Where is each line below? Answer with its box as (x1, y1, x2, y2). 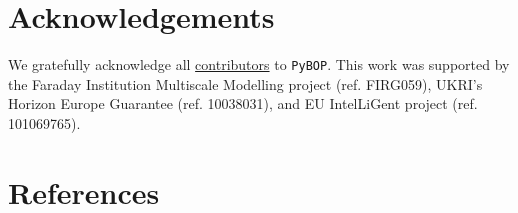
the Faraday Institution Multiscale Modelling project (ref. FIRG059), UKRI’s (8, 73, 483, 94)
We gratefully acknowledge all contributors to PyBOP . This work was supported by (8, 54, 510, 75)
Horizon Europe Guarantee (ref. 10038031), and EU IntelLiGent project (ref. (8, 93, 478, 114)
